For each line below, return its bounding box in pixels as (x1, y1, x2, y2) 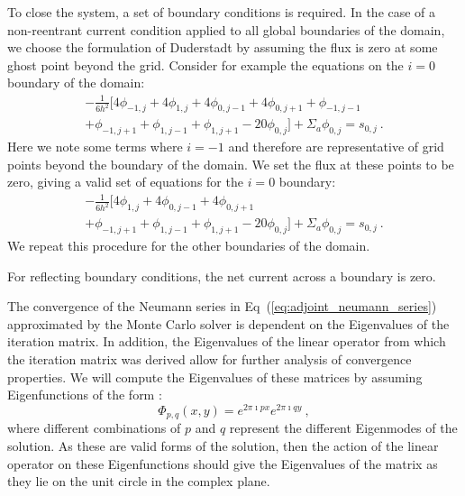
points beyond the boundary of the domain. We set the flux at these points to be (7, 154, 454, 173)
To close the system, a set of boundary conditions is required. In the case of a (7, 3, 436, 21)
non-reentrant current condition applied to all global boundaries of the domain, (7, 20, 445, 39)
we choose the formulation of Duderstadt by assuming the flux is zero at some (7, 38, 438, 57)
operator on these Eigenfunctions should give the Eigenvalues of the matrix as (7, 454, 438, 473)
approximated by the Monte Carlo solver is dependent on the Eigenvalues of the (7, 314, 450, 333)
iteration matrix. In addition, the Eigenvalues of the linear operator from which (7, 332, 446, 351)
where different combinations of (7, 418, 181, 437)
